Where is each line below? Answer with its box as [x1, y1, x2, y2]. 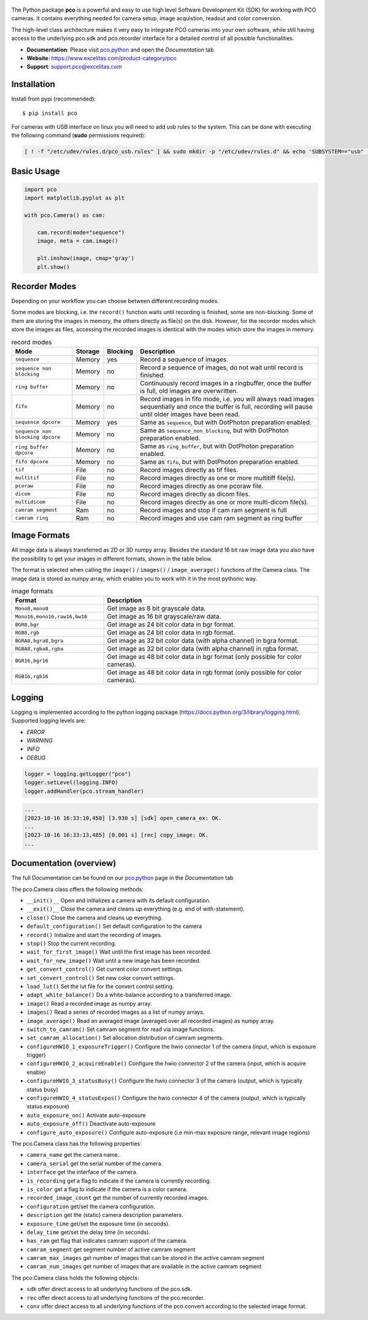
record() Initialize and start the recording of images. [26, 931, 163, 938]
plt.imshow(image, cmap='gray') [37, 255, 135, 262]
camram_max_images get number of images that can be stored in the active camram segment [26, 1254, 265, 1262]
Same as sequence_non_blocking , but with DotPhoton [140, 426, 289, 434]
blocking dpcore [15, 433, 61, 440]
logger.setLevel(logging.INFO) [24, 779, 119, 786]
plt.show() [37, 263, 70, 270]
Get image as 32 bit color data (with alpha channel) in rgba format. [107, 644, 299, 653]
